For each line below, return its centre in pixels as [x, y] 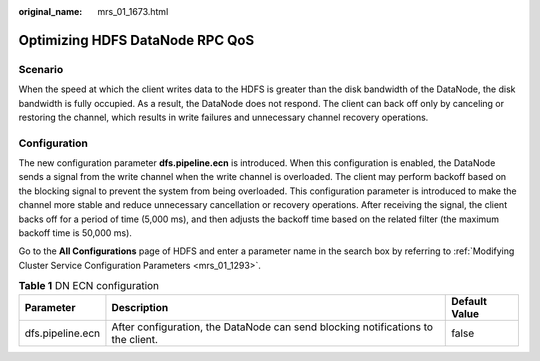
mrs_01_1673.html [133, 11]
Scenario [41, 69]
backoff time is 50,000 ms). [75, 233]
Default [469, 301]
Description [140, 307]
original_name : [50, 11]
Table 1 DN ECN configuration [89, 286]
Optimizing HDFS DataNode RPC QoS [136, 40]
